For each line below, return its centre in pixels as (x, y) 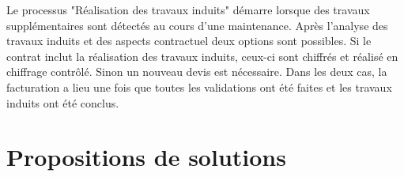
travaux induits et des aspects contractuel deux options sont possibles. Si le (189, 41)
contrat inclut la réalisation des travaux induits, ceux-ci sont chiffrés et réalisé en (202, 56)
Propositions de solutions (146, 157)
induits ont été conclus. (63, 102)
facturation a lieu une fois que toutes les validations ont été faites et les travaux (199, 87)
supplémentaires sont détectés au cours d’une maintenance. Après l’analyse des (197, 25)
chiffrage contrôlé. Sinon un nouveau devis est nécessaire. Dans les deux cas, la (197, 72)
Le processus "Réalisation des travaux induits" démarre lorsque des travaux (188, 9)
